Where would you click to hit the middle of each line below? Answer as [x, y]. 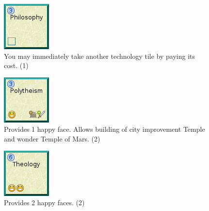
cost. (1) [16, 65]
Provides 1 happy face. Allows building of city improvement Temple [104, 129]
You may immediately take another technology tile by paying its [100, 56]
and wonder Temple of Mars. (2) [52, 138]
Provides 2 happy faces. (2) [44, 202]
